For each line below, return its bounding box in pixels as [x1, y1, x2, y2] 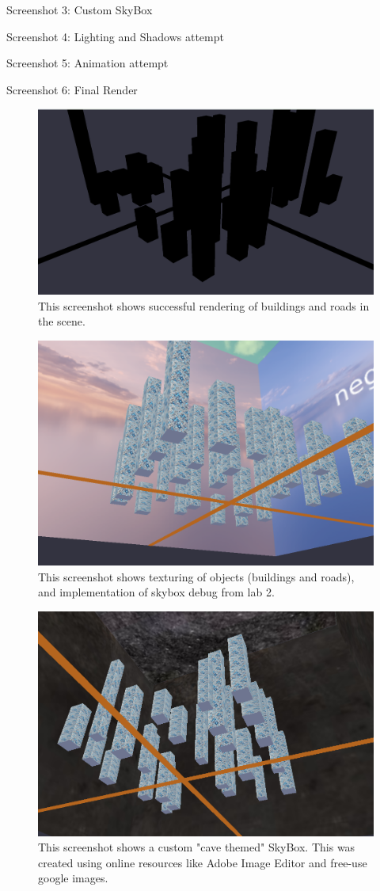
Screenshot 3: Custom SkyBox [6, 2, 153, 17]
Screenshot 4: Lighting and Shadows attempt [6, 28, 224, 44]
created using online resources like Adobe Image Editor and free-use [38, 854, 367, 870]
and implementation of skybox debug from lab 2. [38, 584, 275, 600]
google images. [38, 870, 108, 886]
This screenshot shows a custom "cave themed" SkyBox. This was [38, 839, 355, 855]
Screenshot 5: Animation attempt [6, 55, 169, 71]
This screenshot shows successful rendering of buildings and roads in [38, 297, 370, 314]
